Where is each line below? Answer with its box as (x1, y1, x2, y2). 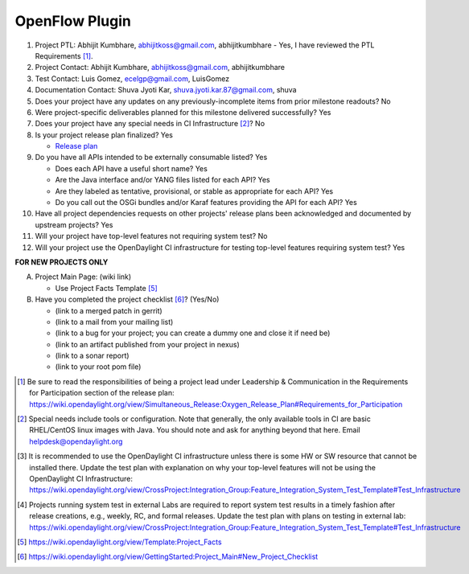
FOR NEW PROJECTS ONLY (14, 257, 109, 267)
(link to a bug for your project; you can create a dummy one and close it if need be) (55, 328, 331, 338)
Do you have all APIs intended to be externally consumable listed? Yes (35, 153, 268, 162)
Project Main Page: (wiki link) (35, 272, 132, 281)
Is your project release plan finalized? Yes (35, 129, 173, 140)
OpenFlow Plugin (14, 12, 132, 30)
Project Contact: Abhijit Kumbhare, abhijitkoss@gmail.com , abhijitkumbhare (35, 63, 286, 72)
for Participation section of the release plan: (29, 388, 175, 398)
